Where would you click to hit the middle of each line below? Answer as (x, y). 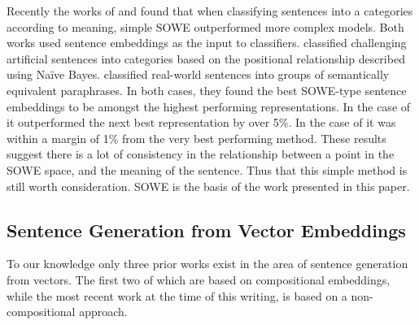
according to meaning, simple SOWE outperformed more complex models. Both (205, 26)
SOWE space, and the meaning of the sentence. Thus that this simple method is (207, 169)
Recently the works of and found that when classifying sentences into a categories (210, 11)
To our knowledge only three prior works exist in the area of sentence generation (207, 264)
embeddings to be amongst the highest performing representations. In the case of (209, 106)
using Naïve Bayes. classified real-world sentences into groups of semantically (198, 74)
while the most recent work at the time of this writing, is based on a (177, 295)
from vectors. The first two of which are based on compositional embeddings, (199, 279)
